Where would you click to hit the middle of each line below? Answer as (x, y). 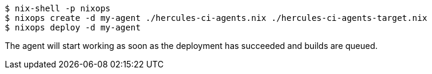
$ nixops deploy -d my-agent (73, 27)
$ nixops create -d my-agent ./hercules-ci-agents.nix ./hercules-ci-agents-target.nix (216, 18)
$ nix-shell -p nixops (58, 8)
